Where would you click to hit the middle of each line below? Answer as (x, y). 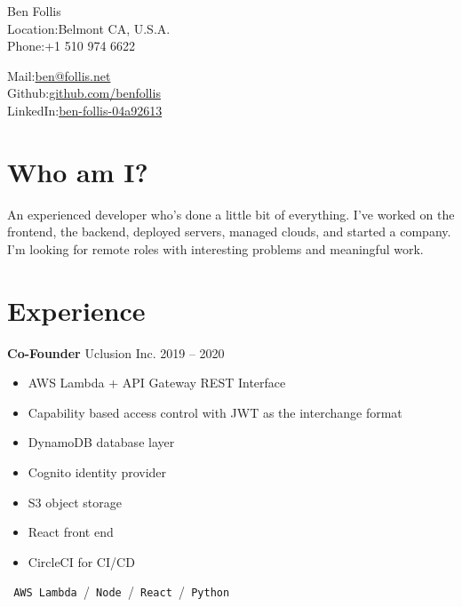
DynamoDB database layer (101, 442)
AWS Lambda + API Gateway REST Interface (157, 383)
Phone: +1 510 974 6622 (72, 46)
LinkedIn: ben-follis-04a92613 (85, 110)
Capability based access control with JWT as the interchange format (215, 412)
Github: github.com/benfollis (84, 93)
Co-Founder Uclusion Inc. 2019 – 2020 (116, 352)
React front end (71, 532)
